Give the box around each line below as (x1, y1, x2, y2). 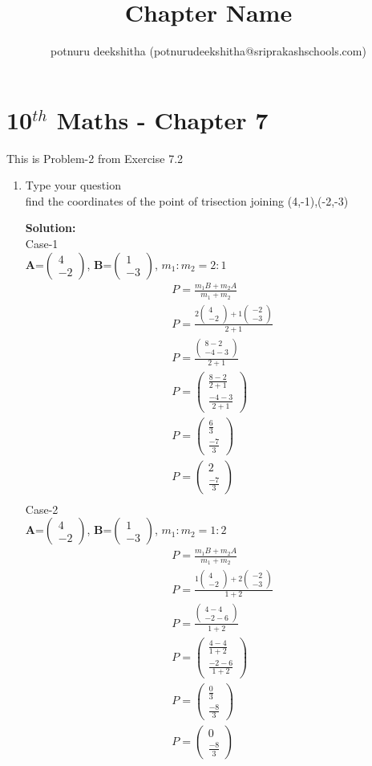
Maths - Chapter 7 (56, 103, 269, 136)
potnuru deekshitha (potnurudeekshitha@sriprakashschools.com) (51, 43, 366, 59)
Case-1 (25, 235, 59, 252)
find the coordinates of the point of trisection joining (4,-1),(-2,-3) (25, 192, 349, 209)
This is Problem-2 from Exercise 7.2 (6, 149, 184, 166)
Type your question (25, 177, 121, 194)
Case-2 (25, 500, 59, 517)
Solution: (25, 219, 76, 236)
